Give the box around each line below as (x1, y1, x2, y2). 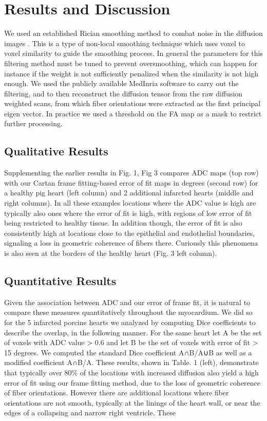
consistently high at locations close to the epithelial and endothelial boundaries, (4, 227, 255, 238)
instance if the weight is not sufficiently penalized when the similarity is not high (4, 68, 259, 78)
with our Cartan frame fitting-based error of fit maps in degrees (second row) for (4, 177, 258, 188)
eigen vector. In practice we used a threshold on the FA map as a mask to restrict (4, 108, 262, 118)
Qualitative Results (4, 143, 108, 159)
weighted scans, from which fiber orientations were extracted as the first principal (4, 98, 261, 109)
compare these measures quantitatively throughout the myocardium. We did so (4, 307, 253, 317)
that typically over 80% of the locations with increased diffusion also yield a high (4, 367, 259, 377)
